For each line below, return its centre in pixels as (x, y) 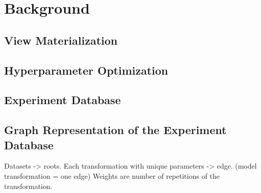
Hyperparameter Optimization (86, 70)
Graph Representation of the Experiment (115, 130)
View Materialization (61, 40)
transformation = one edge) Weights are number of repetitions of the (112, 175)
